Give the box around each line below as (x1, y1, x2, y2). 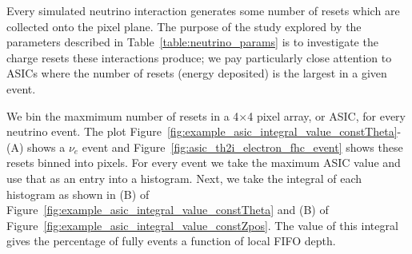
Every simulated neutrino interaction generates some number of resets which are (6, 2, 400, 18)
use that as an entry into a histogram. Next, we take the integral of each (6, 169, 362, 186)
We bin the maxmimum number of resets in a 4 (6, 107, 239, 124)
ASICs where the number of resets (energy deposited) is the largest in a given (6, 65, 387, 81)
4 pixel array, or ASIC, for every (247, 107, 406, 124)
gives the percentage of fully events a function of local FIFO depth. (6, 232, 336, 249)
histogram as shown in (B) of (6, 185, 150, 202)
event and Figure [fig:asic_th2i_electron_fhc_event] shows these (82, 138, 403, 155)
